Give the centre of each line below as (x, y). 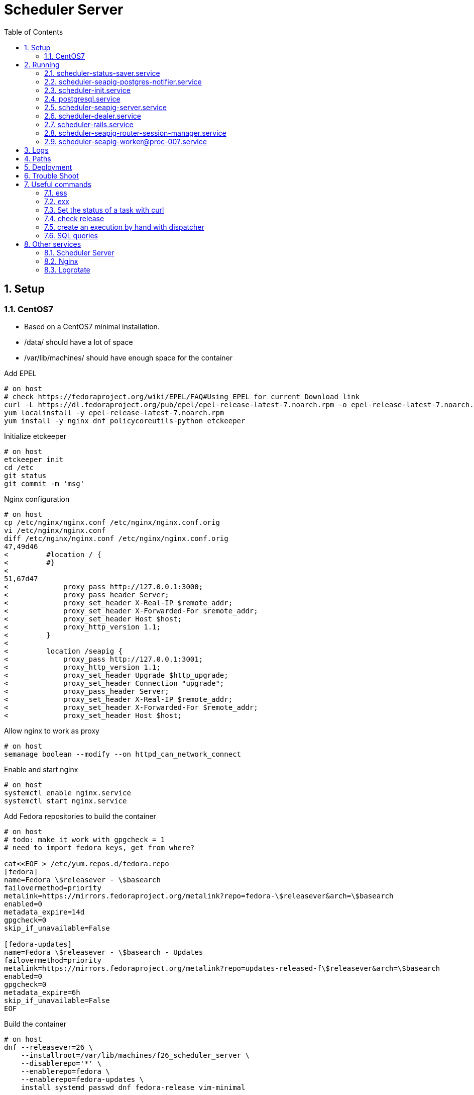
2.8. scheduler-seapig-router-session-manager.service (135, 133)
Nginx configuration (37, 499)
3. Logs (36, 150)
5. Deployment (48, 167)
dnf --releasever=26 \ (49, 1047)
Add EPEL (20, 373)
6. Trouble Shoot (51, 175)
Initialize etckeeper (35, 436)
